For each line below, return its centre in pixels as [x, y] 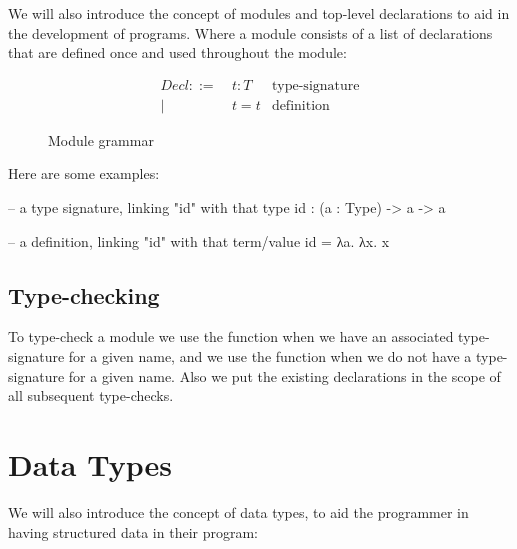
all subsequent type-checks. [91, 395]
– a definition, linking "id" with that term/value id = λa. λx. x [199, 240]
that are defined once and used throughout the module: [177, 52]
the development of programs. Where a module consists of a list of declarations [250, 32]
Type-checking [84, 294]
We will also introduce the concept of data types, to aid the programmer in [238, 511]
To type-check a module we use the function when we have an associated [231, 336]
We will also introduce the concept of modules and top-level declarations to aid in [259, 13]
